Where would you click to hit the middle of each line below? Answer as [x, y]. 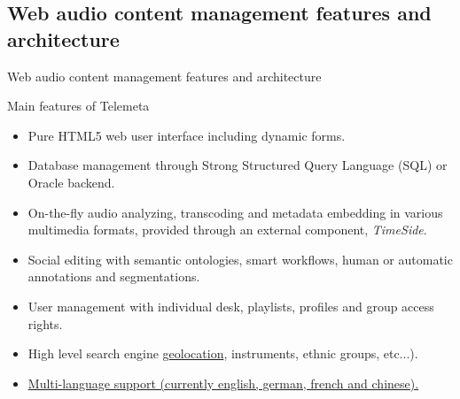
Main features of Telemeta [78, 106]
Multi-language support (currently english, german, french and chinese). [223, 383]
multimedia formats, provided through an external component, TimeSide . [227, 230]
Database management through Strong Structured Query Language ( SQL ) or [238, 165]
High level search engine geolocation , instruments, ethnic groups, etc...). [223, 353]
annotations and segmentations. [114, 276]
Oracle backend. [71, 182]
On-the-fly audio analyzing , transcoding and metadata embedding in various [235, 212]
